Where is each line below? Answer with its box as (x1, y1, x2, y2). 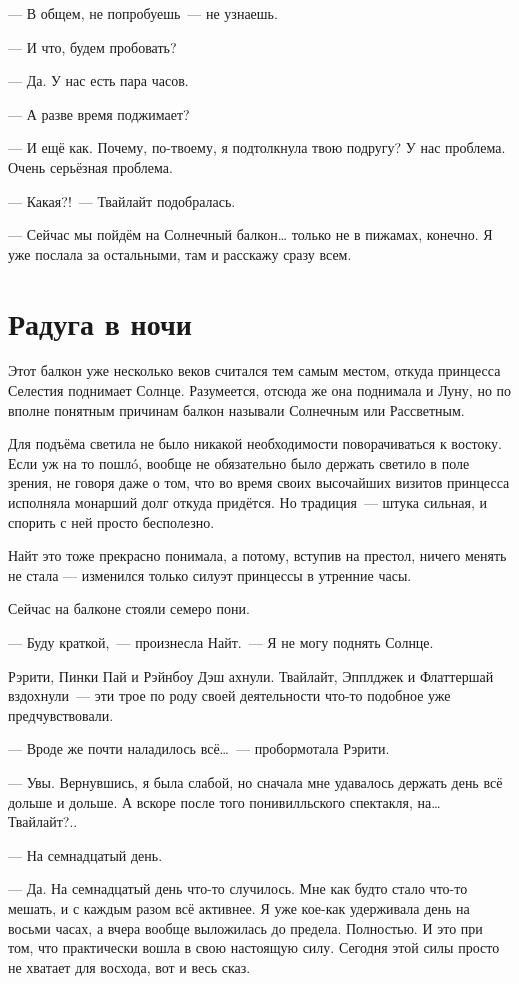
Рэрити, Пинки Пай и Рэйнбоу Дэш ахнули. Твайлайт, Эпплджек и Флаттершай (8, 665, 494, 686)
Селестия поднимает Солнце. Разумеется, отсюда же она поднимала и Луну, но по (8, 380, 512, 401)
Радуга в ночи (8, 302, 192, 343)
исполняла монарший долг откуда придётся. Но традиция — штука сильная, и (8, 492, 488, 513)
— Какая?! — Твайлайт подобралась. (8, 190, 236, 211)
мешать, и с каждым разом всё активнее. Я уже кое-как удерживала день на (8, 897, 470, 918)
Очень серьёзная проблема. (8, 156, 173, 177)
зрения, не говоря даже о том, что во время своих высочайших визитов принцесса (8, 472, 510, 493)
